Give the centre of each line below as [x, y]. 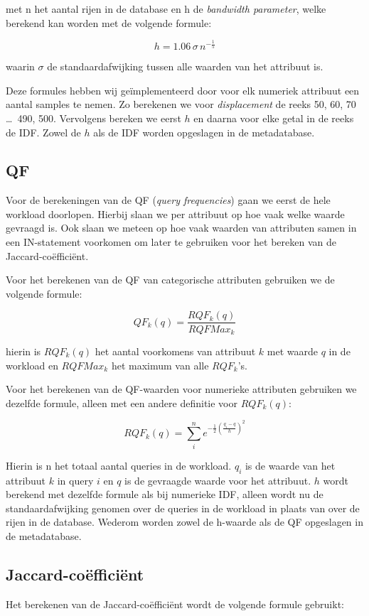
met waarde [292, 351]
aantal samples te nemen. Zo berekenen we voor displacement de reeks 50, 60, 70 [181, 104]
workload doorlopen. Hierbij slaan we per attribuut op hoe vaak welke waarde [175, 214]
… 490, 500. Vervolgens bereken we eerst [93, 118]
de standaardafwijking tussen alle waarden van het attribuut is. [185, 66]
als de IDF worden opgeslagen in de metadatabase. [204, 132]
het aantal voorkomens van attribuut [175, 351]
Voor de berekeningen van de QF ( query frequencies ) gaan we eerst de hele [168, 200]
